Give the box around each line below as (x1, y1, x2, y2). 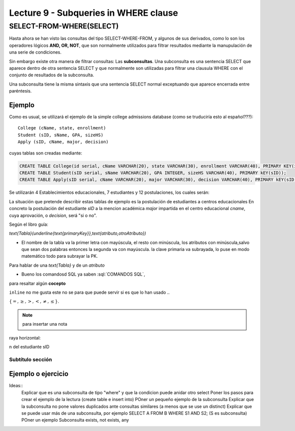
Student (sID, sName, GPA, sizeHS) (18, 132, 104, 138)
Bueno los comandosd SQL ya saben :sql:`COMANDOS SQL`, (21, 271, 145, 277)
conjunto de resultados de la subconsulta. (9, 72, 94, 78)
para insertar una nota (22, 321, 67, 327)
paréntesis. (9, 88, 32, 94)
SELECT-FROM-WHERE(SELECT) (9, 22, 119, 31)
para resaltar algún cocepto (9, 280, 66, 286)
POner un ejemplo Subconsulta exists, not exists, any (21, 417, 129, 423)
